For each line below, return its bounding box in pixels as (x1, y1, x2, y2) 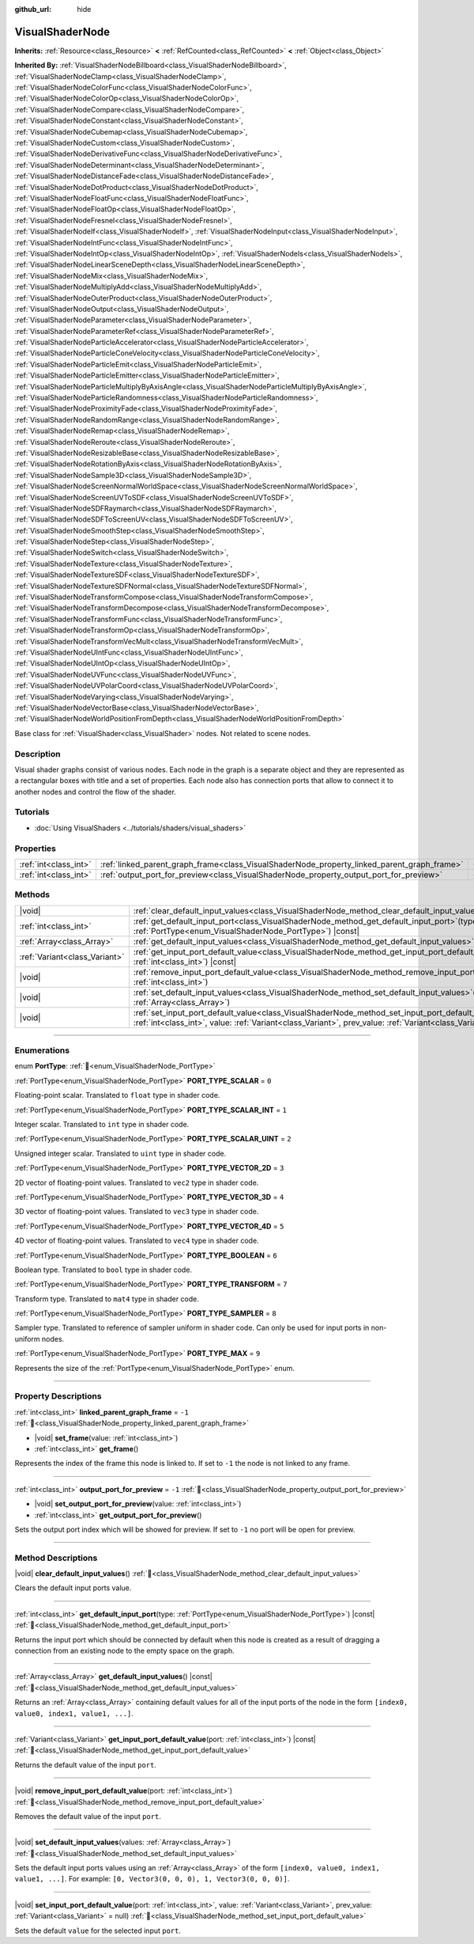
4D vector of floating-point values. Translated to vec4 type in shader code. (14, 1236, 260, 1246)
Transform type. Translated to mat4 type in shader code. (14, 1294, 199, 1304)
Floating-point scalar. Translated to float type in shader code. (14, 1091, 220, 1100)
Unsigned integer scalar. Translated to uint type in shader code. (14, 1149, 227, 1158)
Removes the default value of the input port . (14, 1811, 162, 1821)
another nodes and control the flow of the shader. (14, 787, 177, 796)
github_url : (14, 5, 51, 13)
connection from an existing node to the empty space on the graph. (14, 1646, 235, 1655)
